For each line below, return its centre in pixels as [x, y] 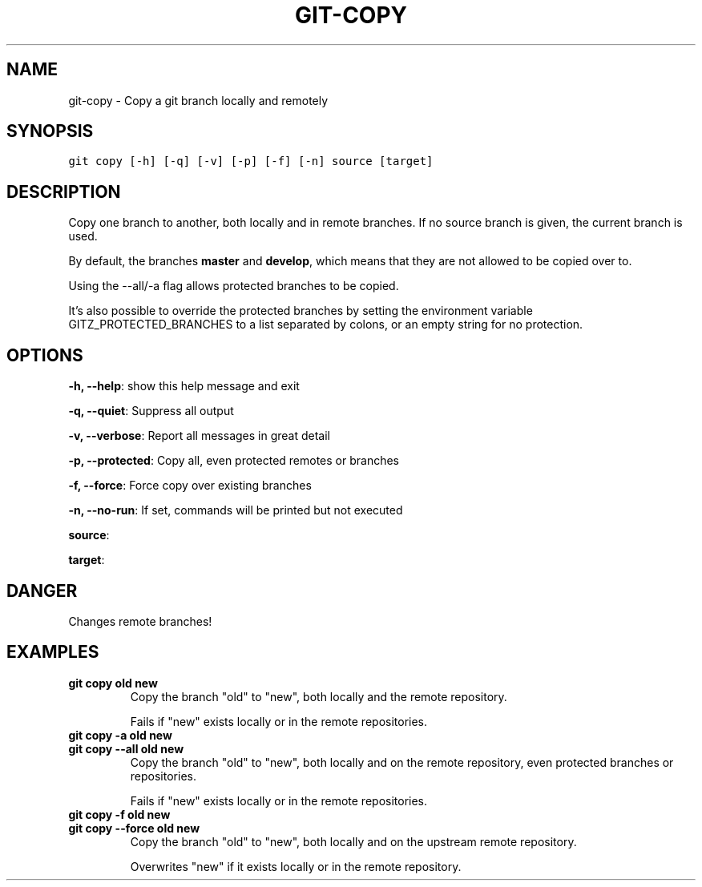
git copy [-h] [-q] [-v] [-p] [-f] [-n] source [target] [251, 161]
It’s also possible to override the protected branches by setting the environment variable [301, 311]
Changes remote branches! [140, 621]
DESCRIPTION [64, 192]
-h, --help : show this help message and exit [184, 386]
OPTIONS [45, 355]
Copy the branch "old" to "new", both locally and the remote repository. [319, 696]
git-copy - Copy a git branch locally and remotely [198, 100]
